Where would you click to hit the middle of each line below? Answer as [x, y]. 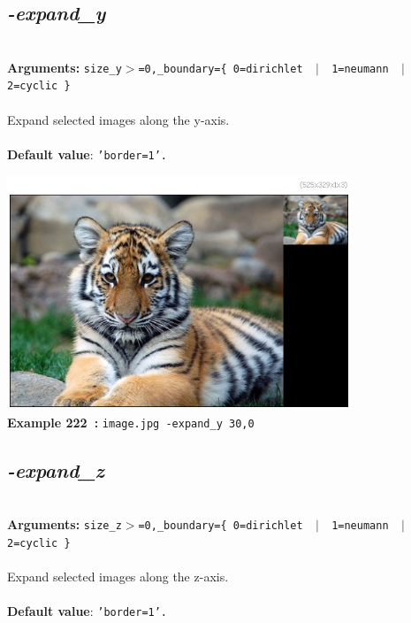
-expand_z [56, 469]
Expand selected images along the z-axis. [118, 577]
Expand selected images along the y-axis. [118, 119]
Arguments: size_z [65, 524]
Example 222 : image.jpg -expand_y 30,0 [131, 422]
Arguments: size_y [65, 67]
